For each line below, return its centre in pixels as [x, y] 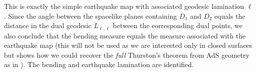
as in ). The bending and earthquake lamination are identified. [99, 64]
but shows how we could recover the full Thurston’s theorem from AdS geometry [127, 55]
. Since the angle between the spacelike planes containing [91, 16]
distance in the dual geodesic [48, 25]
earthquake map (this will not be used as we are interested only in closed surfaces [128, 45]
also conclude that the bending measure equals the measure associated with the [125, 35]
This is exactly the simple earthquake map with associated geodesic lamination [124, 6]
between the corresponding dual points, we [178, 25]
